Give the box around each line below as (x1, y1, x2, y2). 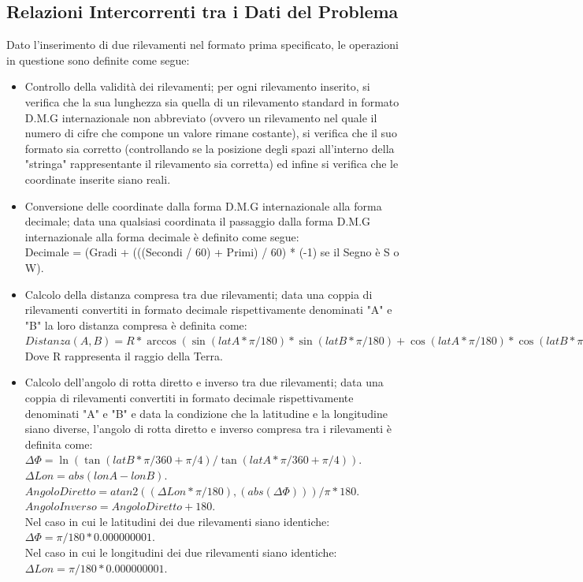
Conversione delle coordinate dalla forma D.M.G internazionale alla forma (24, 197, 382, 214)
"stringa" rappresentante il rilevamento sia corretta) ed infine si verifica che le (24, 155, 399, 172)
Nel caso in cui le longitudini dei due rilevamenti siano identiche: (24, 544, 337, 561)
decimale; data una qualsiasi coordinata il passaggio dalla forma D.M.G (24, 213, 371, 229)
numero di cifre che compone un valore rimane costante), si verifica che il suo (24, 125, 397, 141)
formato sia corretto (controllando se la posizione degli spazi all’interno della (24, 140, 395, 156)
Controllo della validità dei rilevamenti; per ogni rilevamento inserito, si (24, 78, 370, 95)
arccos (147, 336, 176, 348)
